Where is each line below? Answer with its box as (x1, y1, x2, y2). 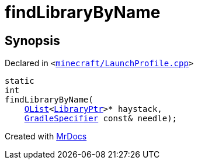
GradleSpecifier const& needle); (24, 114, 178, 124)
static (5, 76, 34, 86)
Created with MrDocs (5, 131, 87, 142)
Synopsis (5, 33, 60, 48)
